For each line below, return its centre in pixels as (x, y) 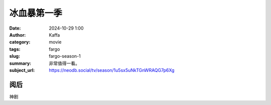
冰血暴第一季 (36, 13)
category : (20, 42)
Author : (18, 35)
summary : (20, 63)
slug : (15, 56)
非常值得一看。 (64, 63)
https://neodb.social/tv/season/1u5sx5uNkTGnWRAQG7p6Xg (112, 70)
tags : (15, 49)
